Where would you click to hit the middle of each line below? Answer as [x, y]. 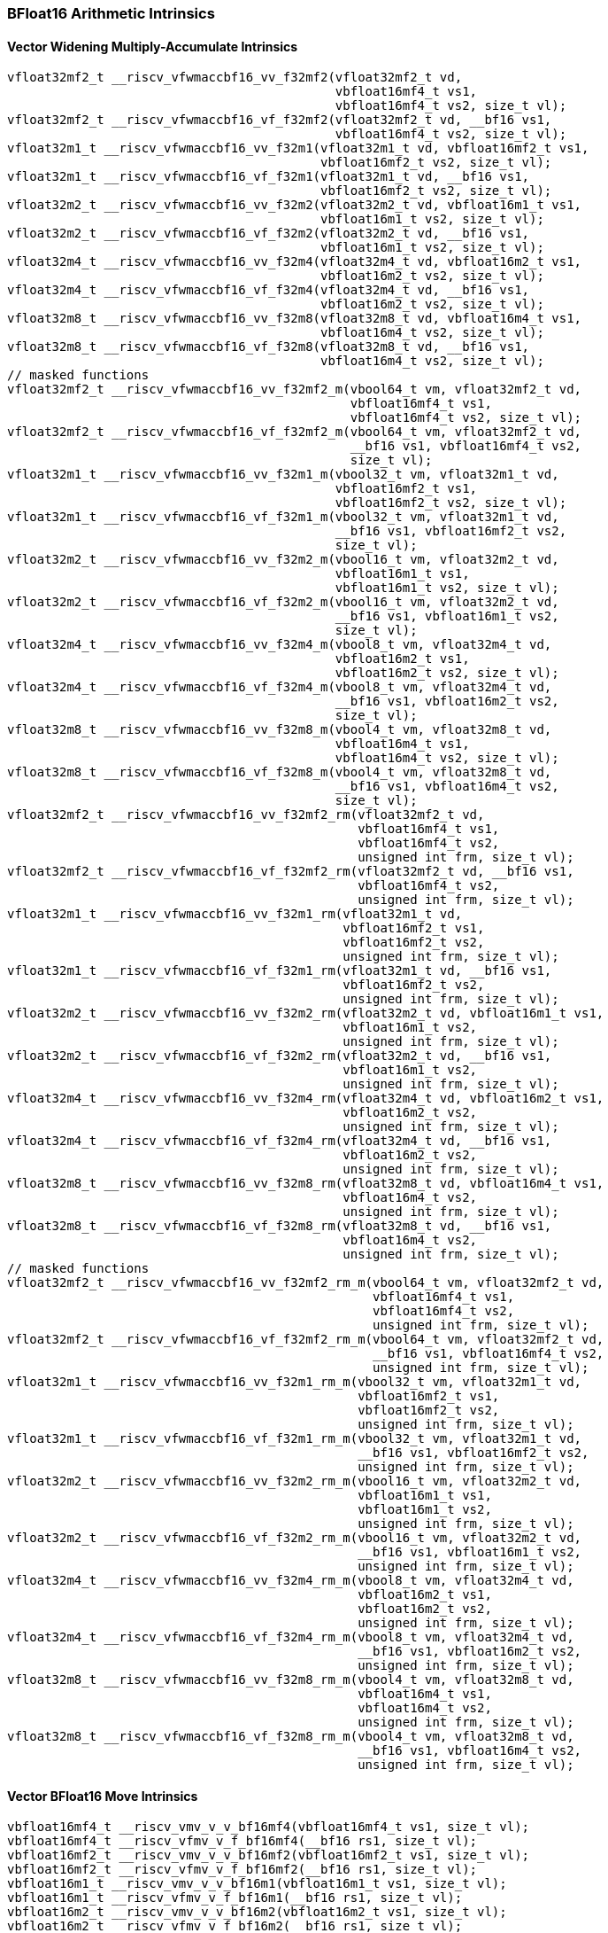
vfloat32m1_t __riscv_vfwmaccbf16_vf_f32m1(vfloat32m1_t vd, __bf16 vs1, [269, 177]
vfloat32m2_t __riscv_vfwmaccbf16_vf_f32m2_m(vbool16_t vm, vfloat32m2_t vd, [283, 602]
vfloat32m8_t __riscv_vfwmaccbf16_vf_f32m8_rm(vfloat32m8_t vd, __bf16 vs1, [280, 1226]
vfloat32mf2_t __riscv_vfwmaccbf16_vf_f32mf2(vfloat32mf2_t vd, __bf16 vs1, [280, 120]
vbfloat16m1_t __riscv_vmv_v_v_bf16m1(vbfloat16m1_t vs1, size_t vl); [257, 1884]
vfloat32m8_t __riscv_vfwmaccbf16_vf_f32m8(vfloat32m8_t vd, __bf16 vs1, [269, 347]
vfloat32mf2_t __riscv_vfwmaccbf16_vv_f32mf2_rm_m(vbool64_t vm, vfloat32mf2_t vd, [306, 1283]
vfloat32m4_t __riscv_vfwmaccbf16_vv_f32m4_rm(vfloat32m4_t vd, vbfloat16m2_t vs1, [306, 1099]
